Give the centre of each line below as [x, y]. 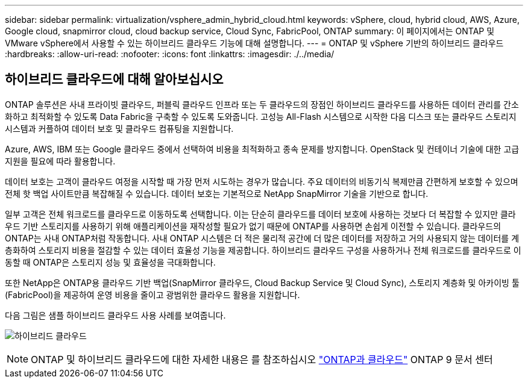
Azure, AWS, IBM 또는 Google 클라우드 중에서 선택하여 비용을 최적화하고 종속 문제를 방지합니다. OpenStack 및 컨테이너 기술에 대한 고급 [262, 149]
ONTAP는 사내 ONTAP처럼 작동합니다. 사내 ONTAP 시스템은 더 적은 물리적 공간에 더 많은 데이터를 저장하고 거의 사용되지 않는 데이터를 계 [262, 238]
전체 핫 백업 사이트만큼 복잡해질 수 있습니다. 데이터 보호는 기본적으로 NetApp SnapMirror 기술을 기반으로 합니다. [217, 193]
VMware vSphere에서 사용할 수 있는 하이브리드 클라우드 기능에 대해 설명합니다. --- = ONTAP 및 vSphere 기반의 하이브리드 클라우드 [254, 43]
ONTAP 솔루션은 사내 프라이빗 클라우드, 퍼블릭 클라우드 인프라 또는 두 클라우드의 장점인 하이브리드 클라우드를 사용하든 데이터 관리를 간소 [262, 104]
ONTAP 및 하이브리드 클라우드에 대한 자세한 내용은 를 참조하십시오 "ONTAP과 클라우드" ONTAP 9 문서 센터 [262, 359]
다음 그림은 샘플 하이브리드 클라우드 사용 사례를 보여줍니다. [115, 315]
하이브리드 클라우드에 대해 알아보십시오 [114, 79]
